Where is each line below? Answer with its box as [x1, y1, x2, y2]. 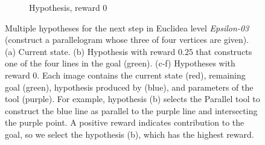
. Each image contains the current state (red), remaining [37, 68, 246, 81]
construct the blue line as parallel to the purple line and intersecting [5, 104, 258, 117]
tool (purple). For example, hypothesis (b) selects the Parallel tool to [5, 92, 260, 105]
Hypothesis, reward [29, 1, 100, 13]
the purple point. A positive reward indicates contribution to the [5, 116, 244, 129]
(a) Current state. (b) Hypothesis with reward [5, 45, 176, 57]
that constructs [196, 45, 252, 57]
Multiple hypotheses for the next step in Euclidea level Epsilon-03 [5, 21, 249, 34]
